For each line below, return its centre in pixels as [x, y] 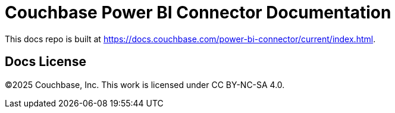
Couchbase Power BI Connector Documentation [198, 12]
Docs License [46, 62]
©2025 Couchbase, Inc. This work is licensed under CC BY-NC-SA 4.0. [145, 84]
